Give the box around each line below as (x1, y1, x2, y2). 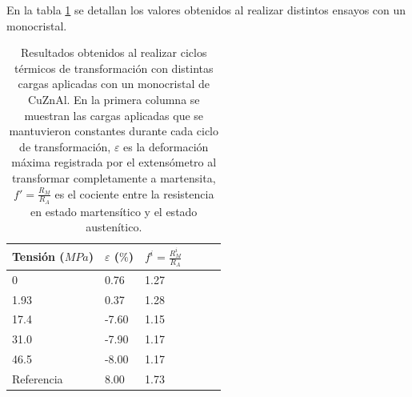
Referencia (12, 370, 63, 387)
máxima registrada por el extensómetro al (11, 154, 217, 170)
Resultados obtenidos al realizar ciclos (21, 44, 207, 61)
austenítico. (86, 219, 142, 235)
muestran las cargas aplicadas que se (24, 106, 204, 123)
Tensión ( (12, 248, 65, 265)
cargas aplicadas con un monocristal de (18, 75, 210, 92)
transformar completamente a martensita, (11, 169, 216, 186)
